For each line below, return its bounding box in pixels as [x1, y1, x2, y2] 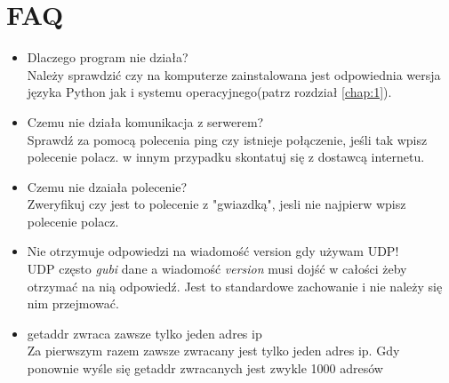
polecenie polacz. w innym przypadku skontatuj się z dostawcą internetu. [27, 148, 425, 166]
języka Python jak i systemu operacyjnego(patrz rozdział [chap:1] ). [27, 83, 392, 101]
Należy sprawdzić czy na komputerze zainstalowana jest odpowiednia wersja [27, 65, 441, 84]
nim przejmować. [27, 294, 119, 313]
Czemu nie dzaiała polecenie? [27, 177, 188, 195]
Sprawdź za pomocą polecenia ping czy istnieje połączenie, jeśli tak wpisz [27, 130, 428, 148]
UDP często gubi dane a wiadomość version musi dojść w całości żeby [27, 259, 407, 278]
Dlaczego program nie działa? [27, 48, 188, 67]
